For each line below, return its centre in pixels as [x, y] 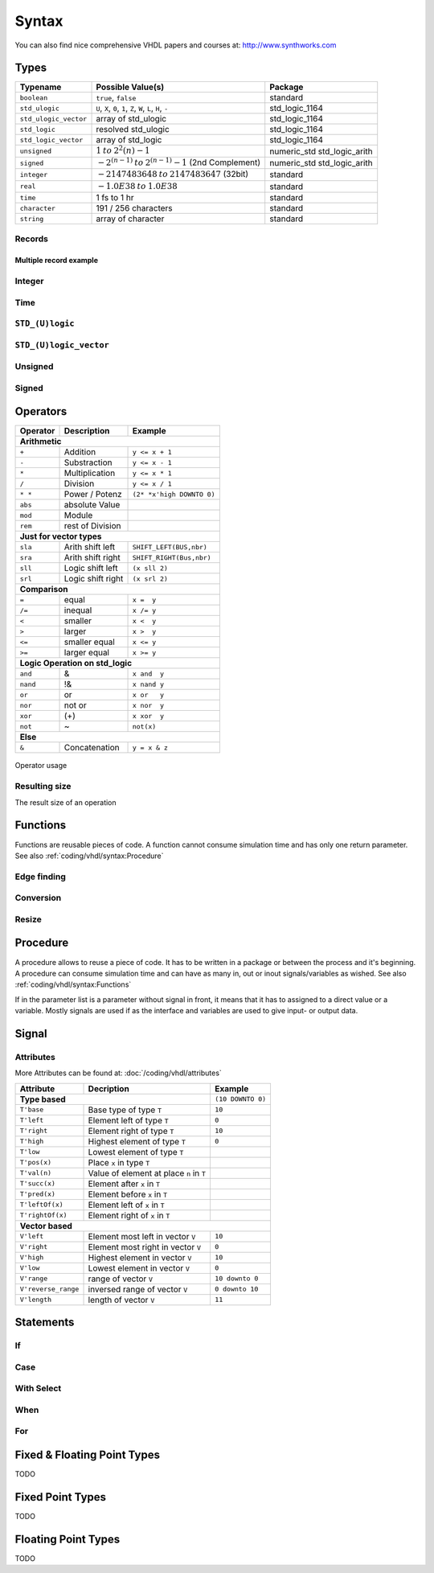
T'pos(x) [36, 1162]
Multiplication [90, 473]
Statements [45, 1322]
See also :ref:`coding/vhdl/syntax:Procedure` [89, 856]
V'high [32, 1257]
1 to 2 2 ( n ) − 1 [123, 150]
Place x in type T [119, 1162]
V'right [34, 1247]
